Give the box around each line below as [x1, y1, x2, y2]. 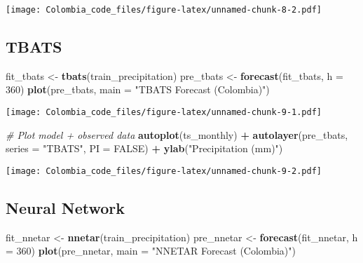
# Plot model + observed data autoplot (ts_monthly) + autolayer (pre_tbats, [6, 127, 348, 142]
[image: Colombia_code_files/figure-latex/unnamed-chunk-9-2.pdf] [6, 166, 322, 176]
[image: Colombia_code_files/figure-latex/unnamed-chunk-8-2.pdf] [6, 5, 322, 15]
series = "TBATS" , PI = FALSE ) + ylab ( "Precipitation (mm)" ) [6, 141, 283, 156]
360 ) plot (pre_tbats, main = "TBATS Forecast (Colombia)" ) [6, 82, 270, 97]
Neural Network [6, 196, 125, 218]
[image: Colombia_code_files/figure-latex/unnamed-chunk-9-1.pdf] [6, 107, 322, 118]
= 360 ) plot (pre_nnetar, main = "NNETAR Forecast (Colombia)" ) [6, 243, 296, 258]
